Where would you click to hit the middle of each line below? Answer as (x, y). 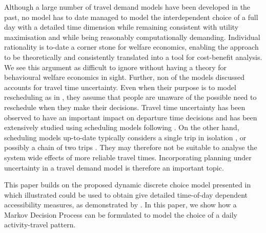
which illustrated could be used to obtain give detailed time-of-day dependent (126, 194)
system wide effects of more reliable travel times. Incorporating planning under (128, 157)
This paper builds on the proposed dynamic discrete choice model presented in (128, 185)
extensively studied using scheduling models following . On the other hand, (122, 127)
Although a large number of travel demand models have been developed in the (127, 7)
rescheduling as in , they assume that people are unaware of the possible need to (130, 97)
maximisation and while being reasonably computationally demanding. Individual (132, 37)
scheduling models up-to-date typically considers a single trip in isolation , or (125, 137)
